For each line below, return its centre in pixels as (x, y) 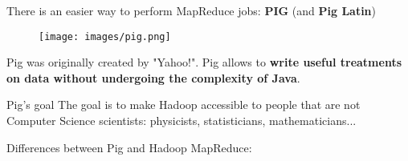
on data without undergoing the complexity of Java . (153, 77)
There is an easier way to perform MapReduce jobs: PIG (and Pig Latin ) (192, 10)
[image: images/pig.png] (105, 36)
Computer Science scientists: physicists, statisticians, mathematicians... (182, 121)
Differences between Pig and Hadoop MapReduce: (129, 147)
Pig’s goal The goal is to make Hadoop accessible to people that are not (184, 105)
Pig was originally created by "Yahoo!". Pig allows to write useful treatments (204, 62)
